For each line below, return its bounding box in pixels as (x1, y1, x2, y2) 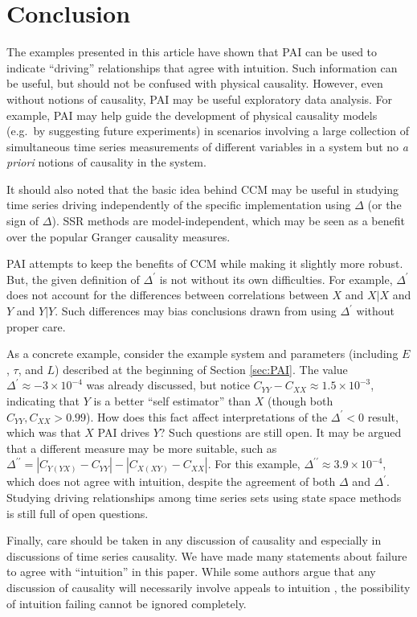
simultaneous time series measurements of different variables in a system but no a (6, 138, 408, 154)
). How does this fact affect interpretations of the (86, 408, 328, 425)
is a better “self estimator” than (93, 393, 251, 409)
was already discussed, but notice (86, 376, 250, 393)
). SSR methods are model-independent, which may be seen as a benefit (51, 212, 405, 229)
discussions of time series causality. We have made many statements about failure (6, 547, 407, 564)
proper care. (6, 318, 66, 335)
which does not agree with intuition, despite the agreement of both (6, 473, 336, 490)
